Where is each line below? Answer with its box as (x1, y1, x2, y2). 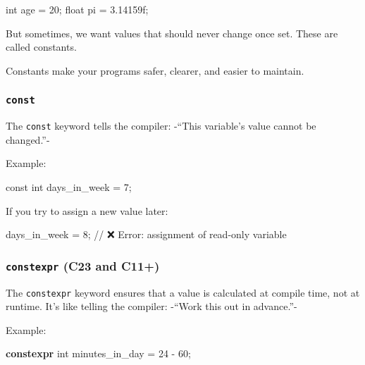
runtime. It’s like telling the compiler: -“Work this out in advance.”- (6, 299, 297, 314)
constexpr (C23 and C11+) (6, 256, 160, 274)
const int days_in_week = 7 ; (6, 180, 132, 194)
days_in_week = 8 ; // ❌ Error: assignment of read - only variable (6, 227, 287, 242)
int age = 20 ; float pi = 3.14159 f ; (6, 2, 149, 16)
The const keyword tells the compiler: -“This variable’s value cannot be (6, 118, 316, 133)
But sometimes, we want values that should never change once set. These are (6, 25, 338, 40)
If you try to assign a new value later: (6, 203, 168, 218)
